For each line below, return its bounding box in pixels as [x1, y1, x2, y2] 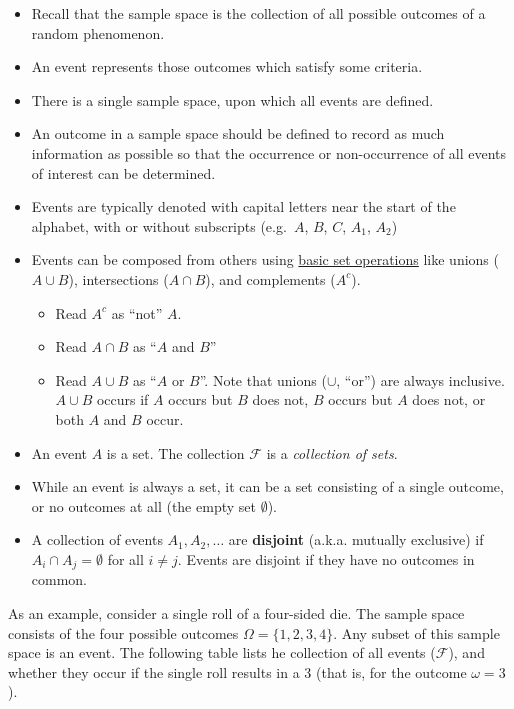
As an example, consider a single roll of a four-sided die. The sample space [8, 602, 465, 623]
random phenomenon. [31, 22, 165, 43]
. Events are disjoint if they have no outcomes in [177, 548, 475, 569]
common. [31, 569, 88, 590]
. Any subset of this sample [333, 622, 500, 643]
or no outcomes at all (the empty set [31, 495, 256, 516]
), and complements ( [205, 268, 336, 289]
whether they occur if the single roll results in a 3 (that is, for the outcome [8, 661, 467, 682]
